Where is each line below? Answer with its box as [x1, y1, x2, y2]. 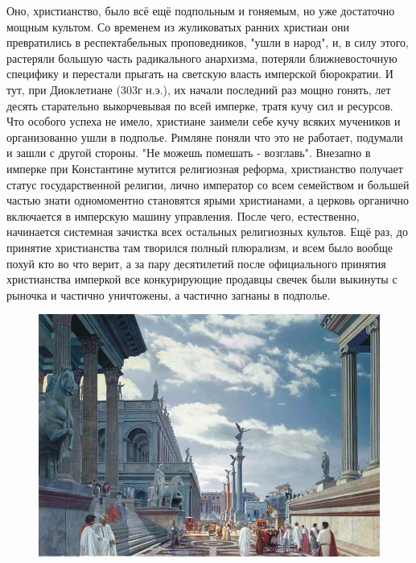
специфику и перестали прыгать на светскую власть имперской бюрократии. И [6, 65, 393, 82]
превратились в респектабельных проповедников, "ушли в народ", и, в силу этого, [6, 34, 409, 51]
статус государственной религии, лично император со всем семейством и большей [6, 176, 410, 192]
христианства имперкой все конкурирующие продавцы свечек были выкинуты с [6, 271, 397, 288]
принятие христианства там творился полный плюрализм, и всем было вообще [6, 238, 393, 255]
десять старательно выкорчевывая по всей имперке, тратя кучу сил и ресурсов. [6, 97, 393, 114]
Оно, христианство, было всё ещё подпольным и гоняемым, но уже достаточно [6, 2, 395, 19]
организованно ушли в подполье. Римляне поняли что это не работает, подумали [6, 128, 403, 145]
